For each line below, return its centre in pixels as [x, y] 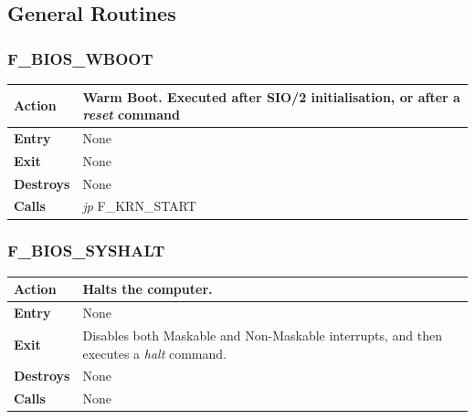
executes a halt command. [154, 353]
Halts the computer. [148, 289]
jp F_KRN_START [139, 206]
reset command [131, 115]
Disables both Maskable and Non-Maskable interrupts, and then [262, 335]
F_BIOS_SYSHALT [86, 251]
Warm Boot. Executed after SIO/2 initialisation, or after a [271, 96]
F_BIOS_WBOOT [80, 58]
